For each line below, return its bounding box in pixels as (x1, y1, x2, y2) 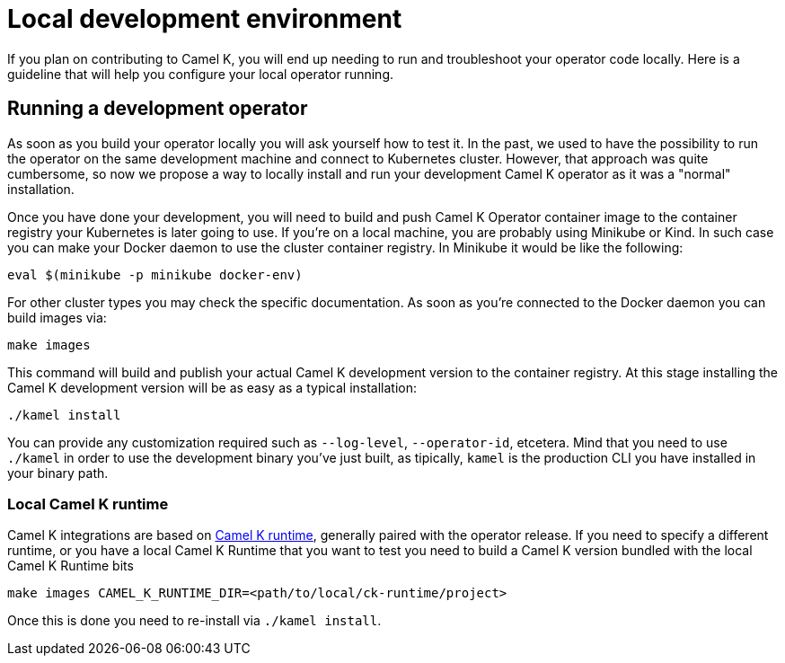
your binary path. (7, 464, 109, 481)
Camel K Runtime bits (7, 558, 134, 574)
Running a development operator (7, 97, 308, 120)
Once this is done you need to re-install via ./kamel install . (7, 613, 382, 629)
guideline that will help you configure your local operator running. (7, 66, 393, 82)
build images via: (7, 309, 107, 325)
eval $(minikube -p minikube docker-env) (7, 267, 303, 282)
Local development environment (7, 4, 402, 34)
